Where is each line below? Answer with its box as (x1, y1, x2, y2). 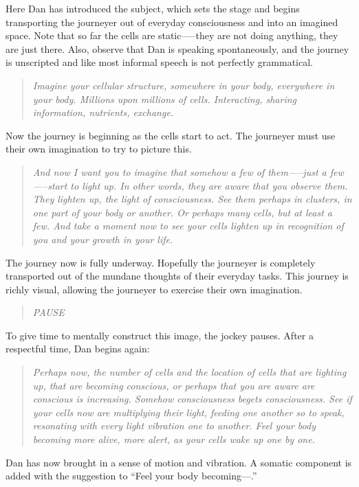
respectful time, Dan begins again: (6, 341, 150, 356)
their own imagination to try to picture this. (6, 141, 192, 156)
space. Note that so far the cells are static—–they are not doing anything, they (6, 28, 338, 43)
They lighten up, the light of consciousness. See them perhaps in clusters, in (32, 192, 352, 206)
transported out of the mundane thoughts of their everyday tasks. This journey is (6, 269, 349, 283)
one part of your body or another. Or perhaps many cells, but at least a (32, 205, 332, 219)
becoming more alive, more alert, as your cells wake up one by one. (32, 432, 315, 446)
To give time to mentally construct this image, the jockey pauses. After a (6, 328, 314, 342)
